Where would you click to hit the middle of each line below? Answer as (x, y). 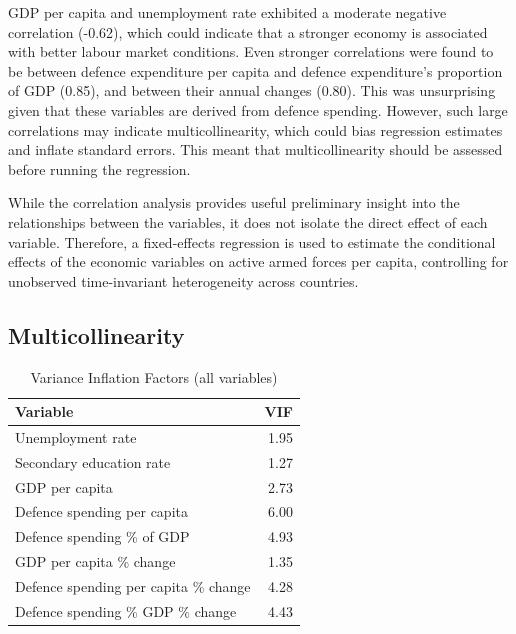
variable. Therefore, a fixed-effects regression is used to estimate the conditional (252, 241)
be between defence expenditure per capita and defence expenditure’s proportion (255, 70)
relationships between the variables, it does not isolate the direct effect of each (248, 221)
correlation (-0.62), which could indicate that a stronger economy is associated (248, 31)
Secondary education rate (93, 461)
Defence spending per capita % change (133, 586)
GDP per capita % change (95, 561)
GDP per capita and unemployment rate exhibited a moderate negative (227, 12)
